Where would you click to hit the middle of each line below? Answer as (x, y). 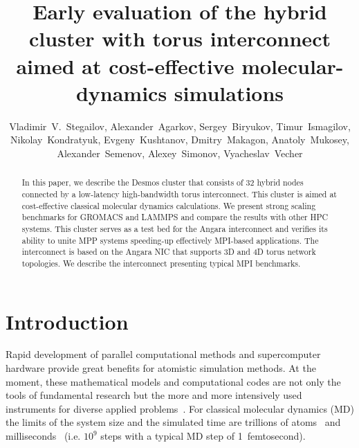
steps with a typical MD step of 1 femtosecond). (203, 436)
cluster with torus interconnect (180, 38)
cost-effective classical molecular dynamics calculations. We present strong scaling (169, 205)
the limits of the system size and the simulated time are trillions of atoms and (173, 422)
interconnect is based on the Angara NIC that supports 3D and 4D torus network (169, 252)
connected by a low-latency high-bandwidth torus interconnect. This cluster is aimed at (179, 194)
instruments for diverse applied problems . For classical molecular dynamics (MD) (180, 408)
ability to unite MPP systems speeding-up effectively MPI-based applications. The (170, 240)
